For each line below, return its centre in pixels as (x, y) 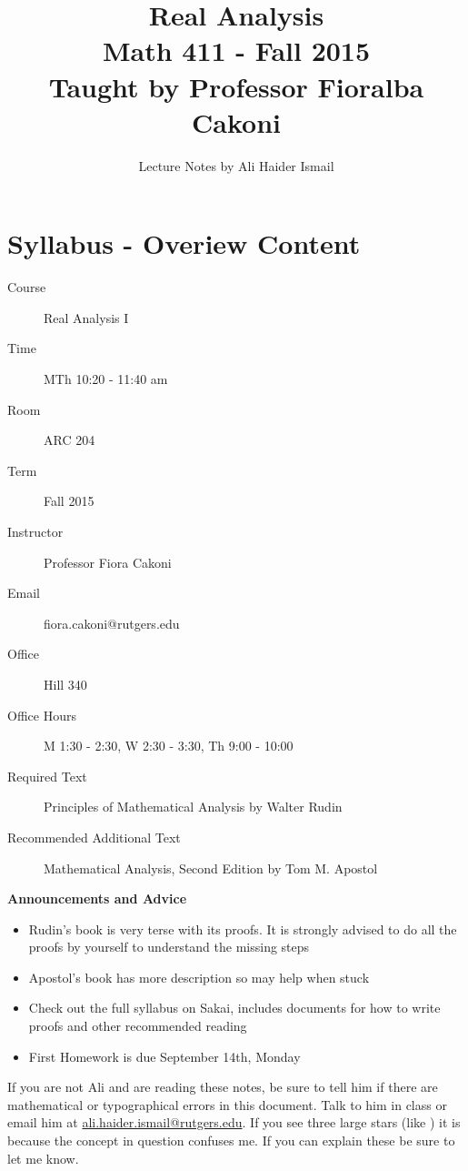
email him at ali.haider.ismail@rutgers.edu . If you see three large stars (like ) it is (234, 1122)
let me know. (43, 1158)
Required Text (47, 776)
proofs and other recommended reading (138, 1026)
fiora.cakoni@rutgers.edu (112, 623)
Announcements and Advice (97, 898)
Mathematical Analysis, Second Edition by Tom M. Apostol (211, 868)
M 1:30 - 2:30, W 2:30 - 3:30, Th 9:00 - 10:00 (169, 746)
